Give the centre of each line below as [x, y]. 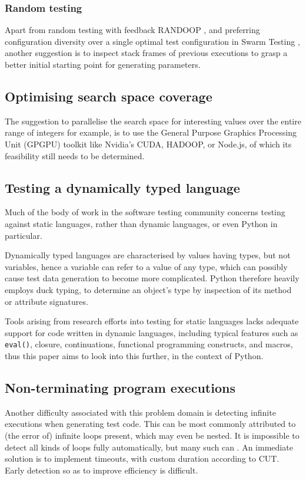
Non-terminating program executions [120, 387]
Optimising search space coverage [109, 96]
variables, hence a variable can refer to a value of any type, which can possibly [146, 266]
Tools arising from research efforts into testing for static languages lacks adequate [152, 321]
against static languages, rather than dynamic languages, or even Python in [141, 223]
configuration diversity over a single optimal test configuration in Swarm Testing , [152, 41]
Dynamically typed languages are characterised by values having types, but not [148, 255]
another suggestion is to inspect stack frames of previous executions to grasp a [146, 53]
